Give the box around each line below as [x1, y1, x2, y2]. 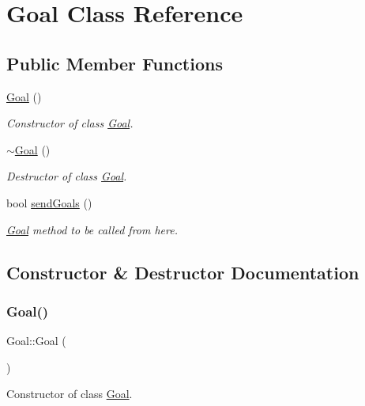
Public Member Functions [6, 51, 223, 75]
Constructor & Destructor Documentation [6, 260, 359, 284]
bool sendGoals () [6, 194, 92, 211]
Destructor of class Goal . [6, 168, 127, 184]
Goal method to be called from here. [6, 221, 178, 237]
